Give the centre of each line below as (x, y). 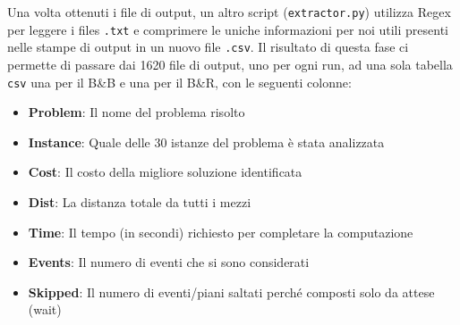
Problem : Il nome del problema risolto (136, 112)
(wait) (45, 309)
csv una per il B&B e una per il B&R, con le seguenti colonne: (179, 82)
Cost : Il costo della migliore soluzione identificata (165, 172)
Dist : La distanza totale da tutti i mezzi (140, 202)
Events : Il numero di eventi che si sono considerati (169, 262)
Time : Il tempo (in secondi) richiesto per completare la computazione (221, 232)
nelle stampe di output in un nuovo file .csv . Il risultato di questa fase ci (208, 47)
